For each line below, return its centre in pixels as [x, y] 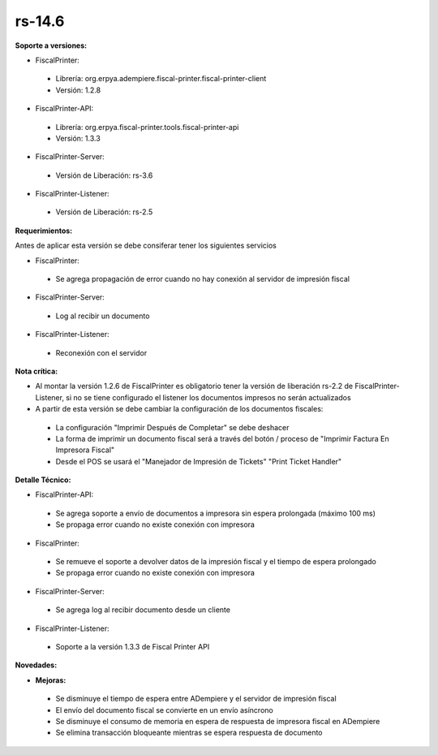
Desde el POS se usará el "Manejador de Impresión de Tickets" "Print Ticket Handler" [199, 461]
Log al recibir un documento [103, 316]
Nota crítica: [36, 371]
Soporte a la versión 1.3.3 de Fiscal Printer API [133, 647]
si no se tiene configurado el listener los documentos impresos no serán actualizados [209, 397]
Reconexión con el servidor [101, 352]
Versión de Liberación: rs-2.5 [104, 212]
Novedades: [36, 665]
